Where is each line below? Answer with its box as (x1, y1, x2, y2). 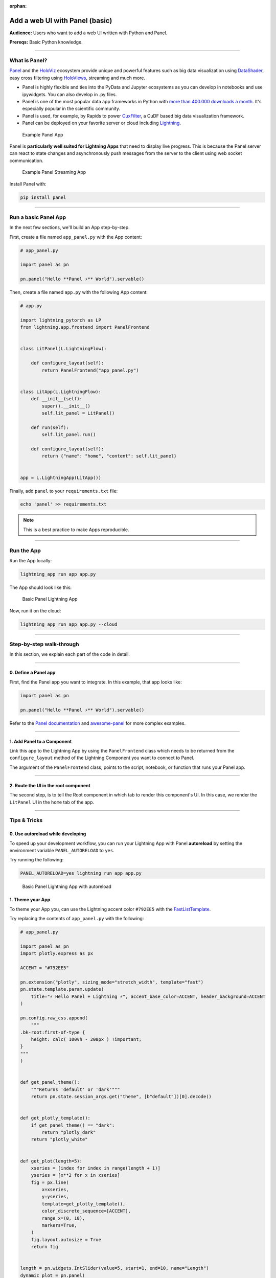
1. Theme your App (9, 897, 51, 903)
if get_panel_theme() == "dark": (31, 1122, 115, 1128)
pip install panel (20, 194, 66, 200)
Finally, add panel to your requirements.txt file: (9, 488, 118, 494)
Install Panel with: (9, 180, 47, 187)
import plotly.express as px (20, 951, 94, 956)
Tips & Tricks (9, 817, 43, 824)
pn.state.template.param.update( (20, 987, 104, 992)
